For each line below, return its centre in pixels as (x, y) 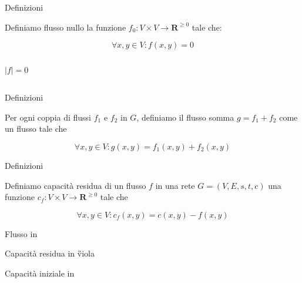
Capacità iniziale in (40, 273)
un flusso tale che (36, 129)
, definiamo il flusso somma (185, 117)
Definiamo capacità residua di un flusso (75, 185)
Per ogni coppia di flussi (48, 117)
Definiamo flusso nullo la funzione (66, 27)
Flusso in (21, 233)
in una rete (175, 185)
